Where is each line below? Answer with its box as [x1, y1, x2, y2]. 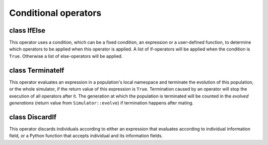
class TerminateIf [9, 66, 65, 74]
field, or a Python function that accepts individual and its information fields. [9, 133, 163, 139]
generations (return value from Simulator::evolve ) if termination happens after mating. [9, 99, 194, 106]
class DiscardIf [9, 113, 57, 121]
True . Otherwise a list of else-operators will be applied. [9, 53, 123, 59]
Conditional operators [9, 7, 102, 18]
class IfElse [9, 26, 46, 35]
